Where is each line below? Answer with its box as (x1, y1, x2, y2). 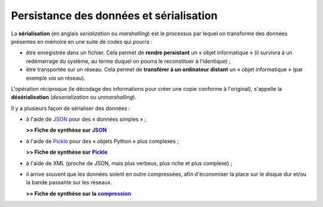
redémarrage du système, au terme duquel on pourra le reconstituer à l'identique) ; (26, 57, 231, 65)
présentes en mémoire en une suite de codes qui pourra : (11, 38, 153, 45)
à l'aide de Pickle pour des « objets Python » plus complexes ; (26, 138, 179, 145)
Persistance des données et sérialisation (11, 9, 218, 22)
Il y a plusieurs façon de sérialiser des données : (11, 105, 130, 112)
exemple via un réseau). (26, 74, 86, 81)
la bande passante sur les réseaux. (26, 179, 112, 186)
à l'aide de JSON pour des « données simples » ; (26, 115, 147, 123)
